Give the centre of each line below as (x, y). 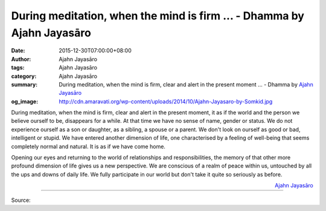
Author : (21, 59)
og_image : (25, 101)
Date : (18, 51)
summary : (24, 84)
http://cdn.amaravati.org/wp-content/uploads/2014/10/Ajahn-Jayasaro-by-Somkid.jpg (166, 101)
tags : (18, 68)
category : (24, 76)
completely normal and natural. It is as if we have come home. (88, 146)
